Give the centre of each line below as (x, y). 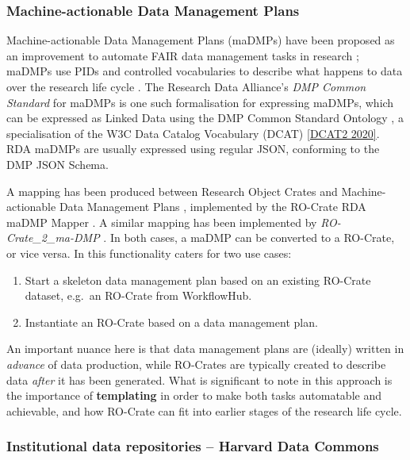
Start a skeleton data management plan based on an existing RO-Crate (198, 280)
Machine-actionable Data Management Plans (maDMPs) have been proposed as (201, 40)
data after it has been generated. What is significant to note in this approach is (199, 379)
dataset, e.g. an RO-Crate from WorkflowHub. (138, 295)
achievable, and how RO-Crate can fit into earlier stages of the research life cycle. (204, 410)
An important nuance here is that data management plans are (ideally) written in (205, 349)
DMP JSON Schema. (57, 164)
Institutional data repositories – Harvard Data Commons (193, 446)
